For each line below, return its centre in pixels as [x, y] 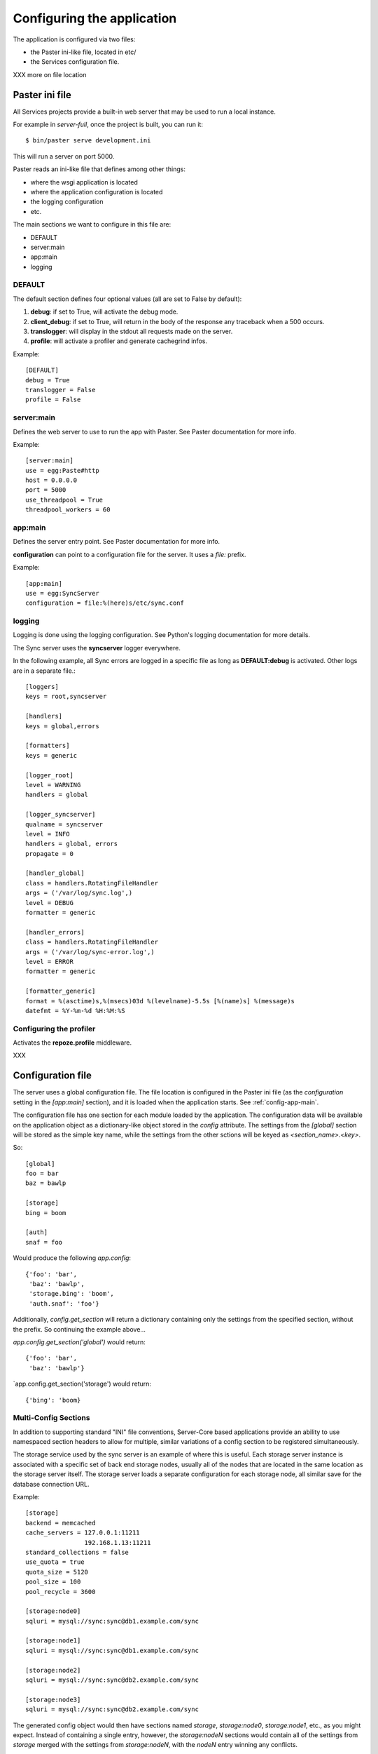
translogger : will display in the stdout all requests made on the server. [132, 332]
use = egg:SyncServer [62, 593]
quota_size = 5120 [57, 1572]
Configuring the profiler [54, 1029]
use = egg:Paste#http [62, 470]
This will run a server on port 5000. [64, 156]
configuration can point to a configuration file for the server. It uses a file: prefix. [129, 554]
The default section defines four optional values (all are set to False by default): [127, 299]
